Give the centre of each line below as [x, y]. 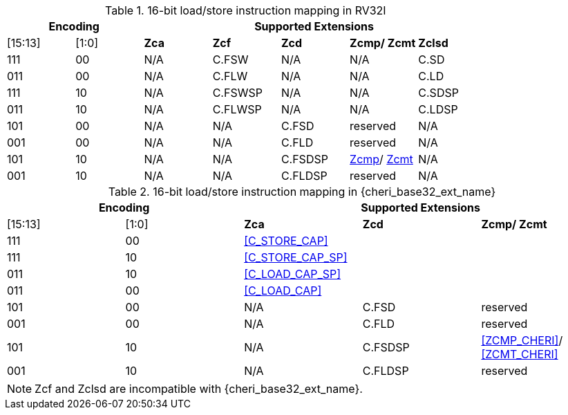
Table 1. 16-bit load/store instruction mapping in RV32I [245, 10]
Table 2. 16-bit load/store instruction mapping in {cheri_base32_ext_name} [302, 192]
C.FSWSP [237, 93]
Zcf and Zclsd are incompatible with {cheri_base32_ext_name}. [199, 389]
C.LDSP [438, 109]
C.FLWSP [237, 109]
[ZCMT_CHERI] [520, 354]
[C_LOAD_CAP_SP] [293, 274]
